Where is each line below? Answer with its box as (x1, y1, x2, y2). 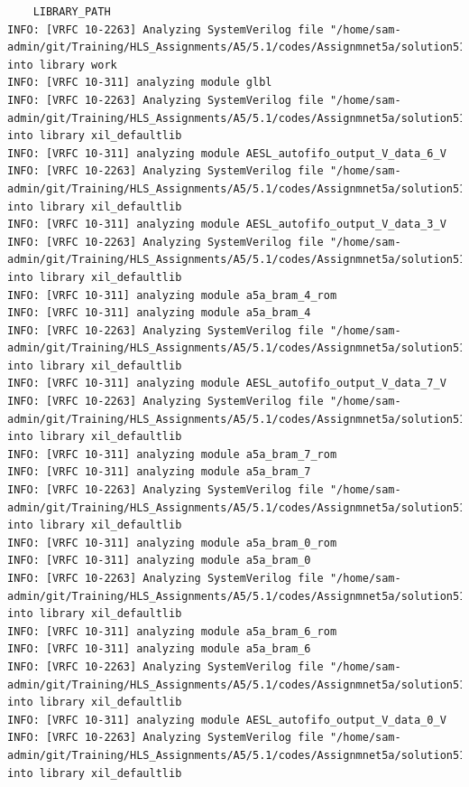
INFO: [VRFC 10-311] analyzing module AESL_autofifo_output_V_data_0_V (7, 713, 446, 726)
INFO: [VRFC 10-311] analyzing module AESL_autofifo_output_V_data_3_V (7, 218, 446, 231)
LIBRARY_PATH (32, 5, 111, 18)
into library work (7, 58, 117, 71)
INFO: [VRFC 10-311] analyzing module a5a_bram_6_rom (7, 624, 337, 638)
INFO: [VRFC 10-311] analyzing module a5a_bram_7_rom (7, 447, 337, 461)
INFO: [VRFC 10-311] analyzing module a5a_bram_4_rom (7, 288, 337, 302)
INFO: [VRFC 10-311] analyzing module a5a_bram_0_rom (7, 536, 337, 549)
